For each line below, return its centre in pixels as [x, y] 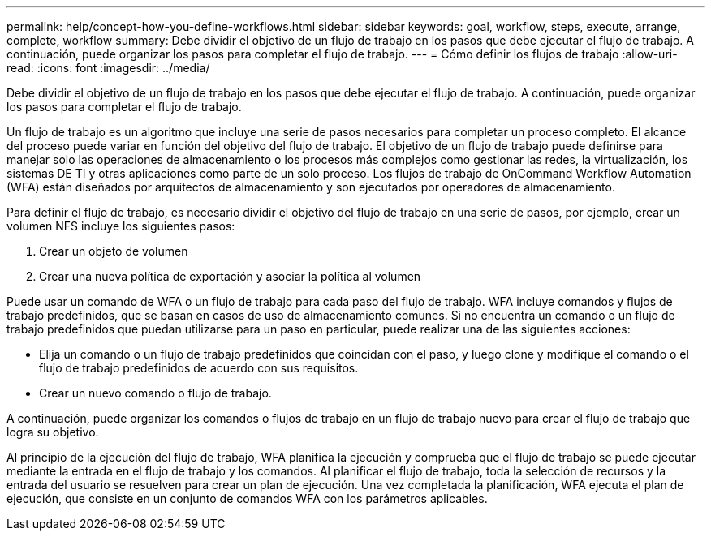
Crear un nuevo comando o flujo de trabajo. [155, 393]
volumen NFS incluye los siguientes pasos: [121, 226]
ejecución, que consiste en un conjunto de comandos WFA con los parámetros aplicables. [247, 498]
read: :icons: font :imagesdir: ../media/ [108, 68]
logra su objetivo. [53, 432]
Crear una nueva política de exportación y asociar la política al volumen [230, 276]
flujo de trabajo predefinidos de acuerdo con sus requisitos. [199, 368]
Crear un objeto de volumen [114, 251]
